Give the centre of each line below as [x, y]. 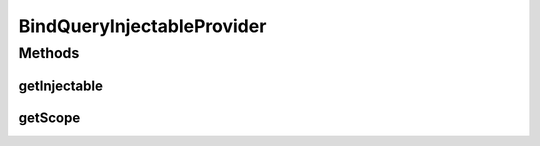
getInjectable [61, 85]
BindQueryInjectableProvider [142, 26]
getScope [49, 117]
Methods [49, 53]
